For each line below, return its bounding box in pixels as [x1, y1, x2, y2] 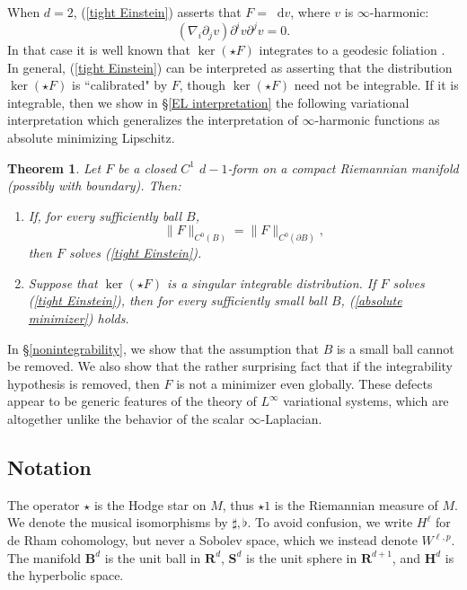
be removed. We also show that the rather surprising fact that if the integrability [7, 357, 454, 375]
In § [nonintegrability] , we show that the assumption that [7, 339, 319, 357]
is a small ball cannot [336, 339, 454, 357]
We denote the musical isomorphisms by [7, 513, 228, 532]
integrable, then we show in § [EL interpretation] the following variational [7, 92, 410, 111]
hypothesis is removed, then [7, 374, 160, 392]
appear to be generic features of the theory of [7, 392, 257, 410]
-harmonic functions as [314, 110, 440, 129]
